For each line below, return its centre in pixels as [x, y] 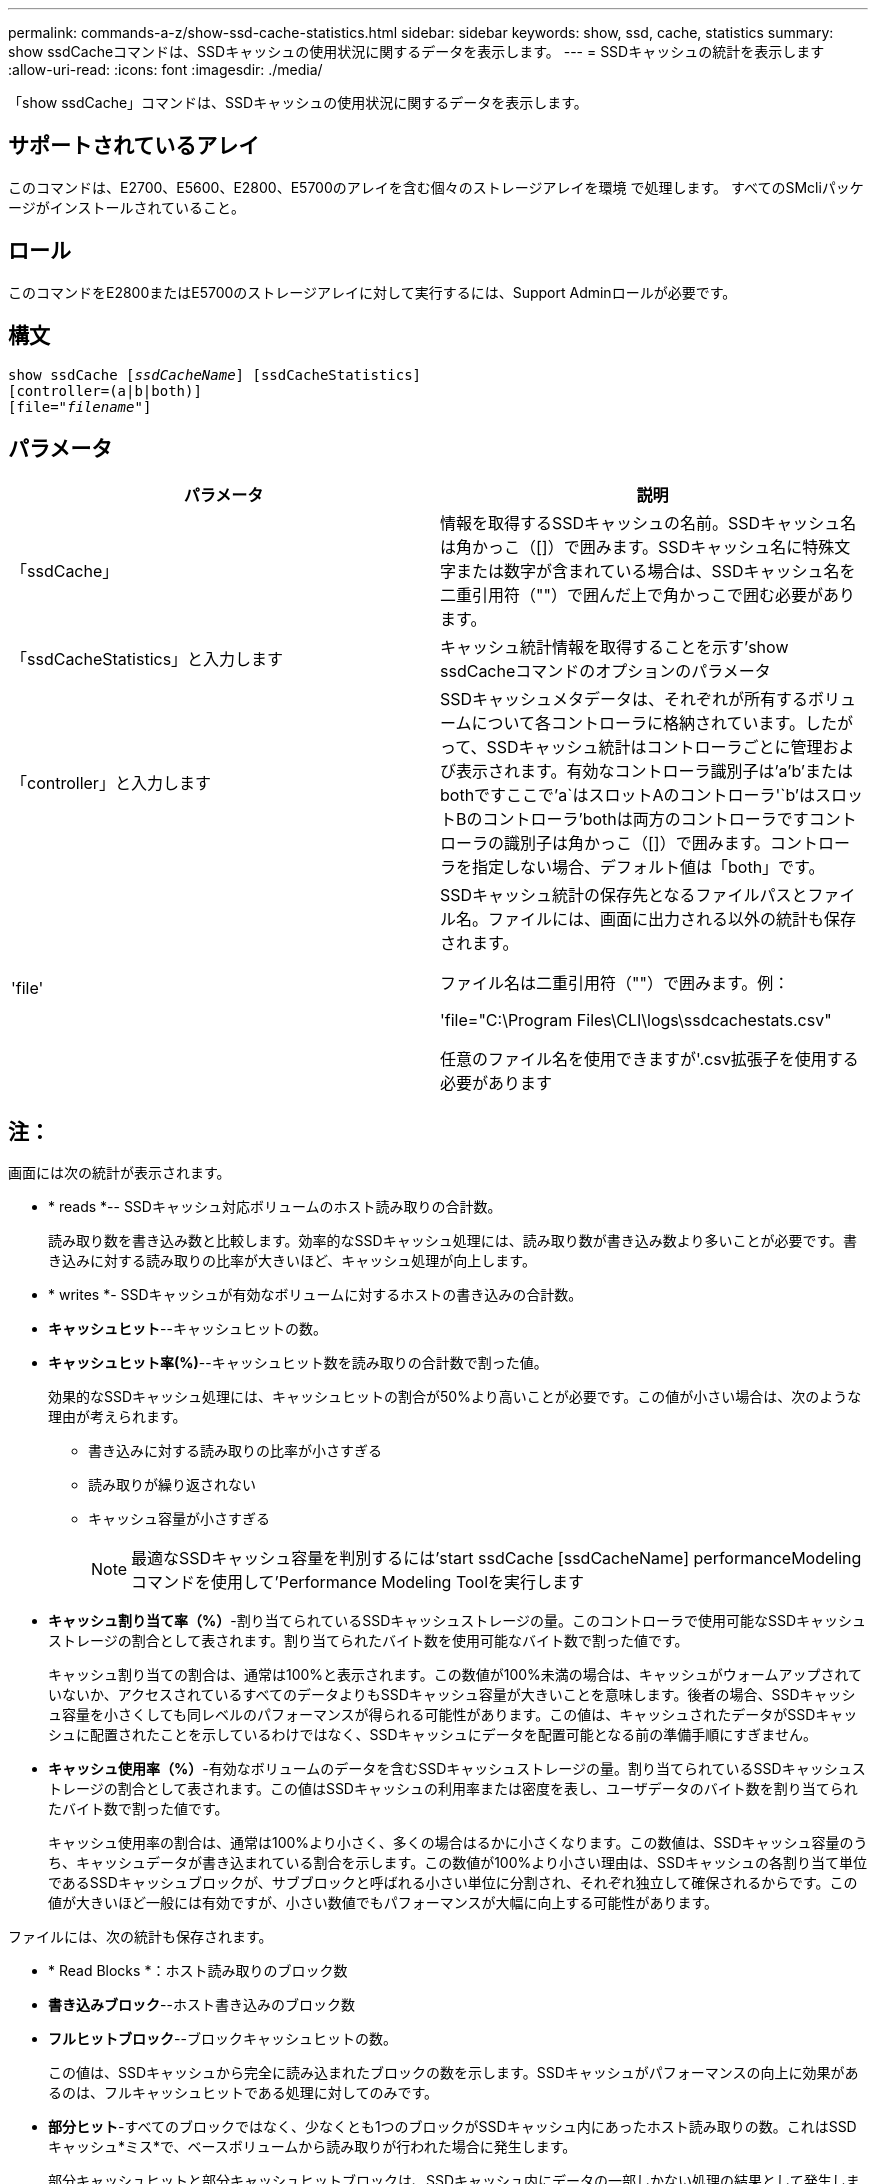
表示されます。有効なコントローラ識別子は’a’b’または [654, 771]
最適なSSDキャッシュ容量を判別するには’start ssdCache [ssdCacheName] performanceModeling [496, 1558]
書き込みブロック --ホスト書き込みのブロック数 [201, 2005]
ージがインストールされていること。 [127, 207]
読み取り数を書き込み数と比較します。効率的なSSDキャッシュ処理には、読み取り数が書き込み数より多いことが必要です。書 [452, 1241]
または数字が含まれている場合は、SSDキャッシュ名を [656, 571]
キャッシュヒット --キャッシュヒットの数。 [187, 1329]
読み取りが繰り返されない [172, 1485]
